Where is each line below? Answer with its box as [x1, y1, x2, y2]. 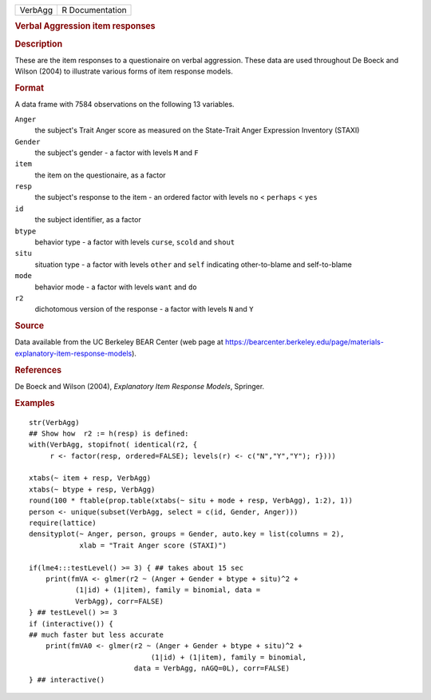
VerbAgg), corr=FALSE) [74, 596, 164, 606]
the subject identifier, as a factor [34, 215, 141, 225]
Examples [14, 397, 55, 408]
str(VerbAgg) [29, 418, 80, 427]
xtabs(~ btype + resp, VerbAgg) [29, 484, 156, 494]
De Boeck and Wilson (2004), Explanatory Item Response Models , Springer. [14, 381, 265, 391]
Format [14, 82, 44, 93]
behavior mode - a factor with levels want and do [34, 282, 197, 292]
